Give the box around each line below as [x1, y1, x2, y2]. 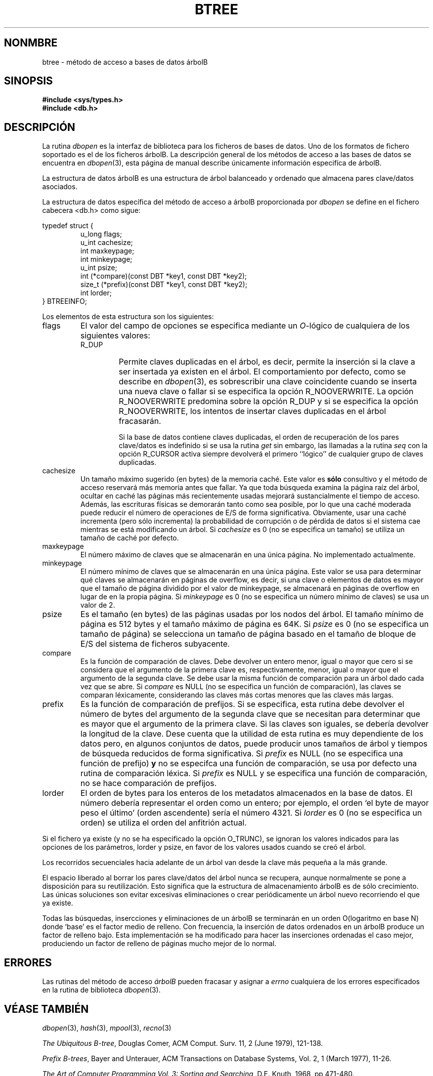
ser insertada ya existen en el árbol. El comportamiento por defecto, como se [119, 367, 406, 377]
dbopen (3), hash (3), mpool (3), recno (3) [42, 1023, 172, 1032]
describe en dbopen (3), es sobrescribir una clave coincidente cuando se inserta [119, 376, 417, 387]
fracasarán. [119, 416, 161, 426]
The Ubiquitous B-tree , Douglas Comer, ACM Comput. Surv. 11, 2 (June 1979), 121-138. [42, 1038, 323, 1047]
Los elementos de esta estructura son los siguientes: [42, 312, 214, 321]
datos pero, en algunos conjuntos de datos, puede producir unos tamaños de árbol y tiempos [80, 739, 428, 749]
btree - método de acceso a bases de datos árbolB [42, 57, 208, 66]
